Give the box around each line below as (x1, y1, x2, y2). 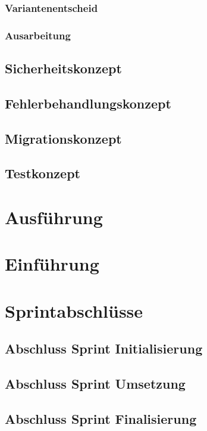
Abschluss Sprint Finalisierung (5, 409, 197, 427)
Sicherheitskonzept (5, 59, 122, 77)
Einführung (5, 252, 99, 276)
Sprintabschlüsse (5, 298, 143, 323)
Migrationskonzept (5, 129, 122, 147)
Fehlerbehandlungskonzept (5, 94, 171, 112)
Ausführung (5, 205, 103, 229)
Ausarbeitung (5, 27, 71, 42)
